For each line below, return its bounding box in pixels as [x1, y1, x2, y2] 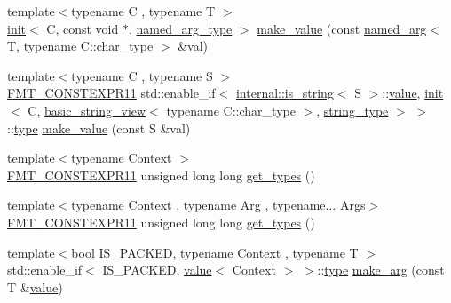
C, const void [46, 19, 119, 37]
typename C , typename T [71, 2, 216, 20]
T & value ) [7, 277, 63, 296]
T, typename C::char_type [7, 36, 154, 55]
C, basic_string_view [28, 100, 146, 119]
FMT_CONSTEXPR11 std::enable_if [7, 84, 216, 102]
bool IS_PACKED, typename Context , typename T [71, 243, 359, 261]
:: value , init [382, 84, 444, 102]
